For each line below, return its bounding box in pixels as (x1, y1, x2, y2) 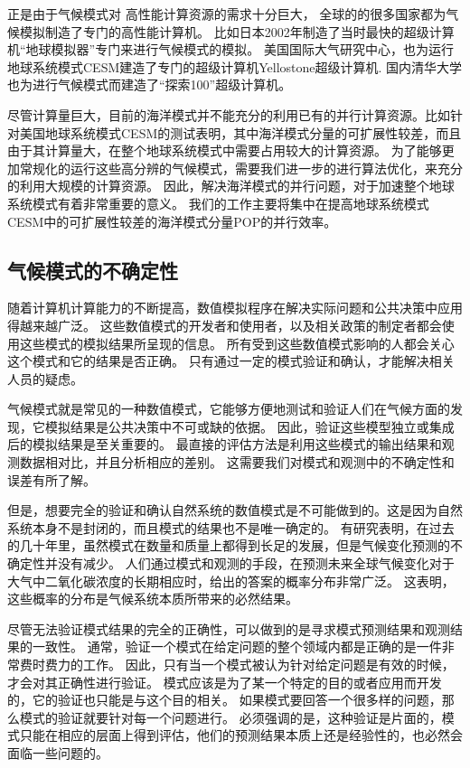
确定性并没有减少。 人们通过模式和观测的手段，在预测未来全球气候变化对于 (7, 554, 455, 573)
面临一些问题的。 (7, 743, 108, 762)
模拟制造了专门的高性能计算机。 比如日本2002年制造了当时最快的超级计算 (19, 22, 455, 41)
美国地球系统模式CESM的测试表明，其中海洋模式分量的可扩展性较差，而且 (19, 123, 462, 142)
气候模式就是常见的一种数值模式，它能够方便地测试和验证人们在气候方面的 (7, 399, 450, 418)
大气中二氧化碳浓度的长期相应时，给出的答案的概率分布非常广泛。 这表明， (7, 571, 455, 590)
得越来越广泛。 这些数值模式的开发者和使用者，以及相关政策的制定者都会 (7, 315, 442, 334)
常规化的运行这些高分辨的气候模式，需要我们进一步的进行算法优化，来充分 (19, 158, 463, 177)
